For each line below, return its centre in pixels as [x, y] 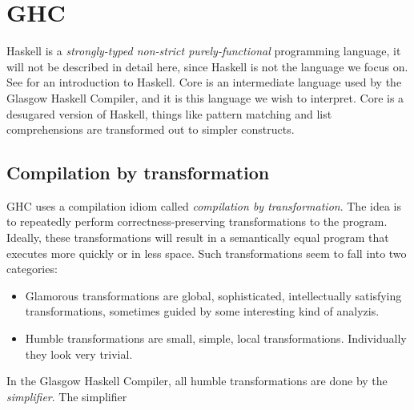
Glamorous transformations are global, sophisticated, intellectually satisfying [213, 295]
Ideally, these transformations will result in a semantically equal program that [198, 237]
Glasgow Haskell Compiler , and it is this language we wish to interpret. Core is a [205, 97]
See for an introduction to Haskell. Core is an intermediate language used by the [204, 82]
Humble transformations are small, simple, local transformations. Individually [216, 338]
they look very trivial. [79, 354]
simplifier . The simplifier [67, 396]
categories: [32, 269]
